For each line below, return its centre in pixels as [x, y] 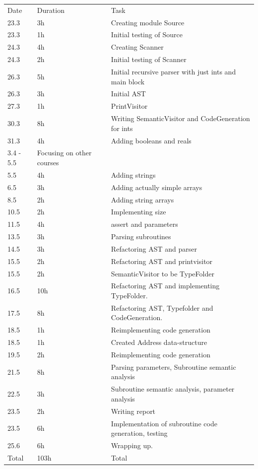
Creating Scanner [137, 47]
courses [48, 162]
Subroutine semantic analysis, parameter [173, 389]
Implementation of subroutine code [164, 423]
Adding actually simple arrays [157, 187]
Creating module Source [148, 22]
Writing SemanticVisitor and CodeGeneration [180, 118]
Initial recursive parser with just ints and [173, 71]
